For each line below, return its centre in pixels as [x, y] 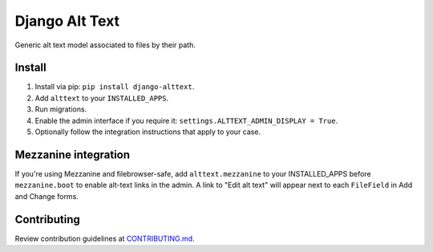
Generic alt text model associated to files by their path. [105, 45]
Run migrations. [61, 109]
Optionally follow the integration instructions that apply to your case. [148, 132]
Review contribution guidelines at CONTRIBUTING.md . [105, 238]
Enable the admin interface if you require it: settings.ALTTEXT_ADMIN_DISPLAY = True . [186, 120]
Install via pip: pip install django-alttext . [115, 87]
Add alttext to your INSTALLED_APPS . [102, 98]
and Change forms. [47, 196]
